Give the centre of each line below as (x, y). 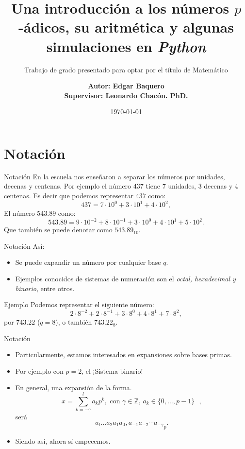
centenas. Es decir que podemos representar (69, 195)
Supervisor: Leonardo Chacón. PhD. (126, 95)
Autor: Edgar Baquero (126, 86)
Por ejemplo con (39, 371)
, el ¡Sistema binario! (112, 371)
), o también (74, 322)
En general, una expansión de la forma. (73, 387)
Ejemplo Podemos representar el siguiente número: (79, 304)
